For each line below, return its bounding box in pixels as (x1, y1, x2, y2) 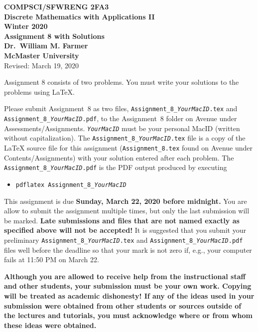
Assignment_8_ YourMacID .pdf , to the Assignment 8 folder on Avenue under (4, 113, 237, 123)
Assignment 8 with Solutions (4, 30, 105, 41)
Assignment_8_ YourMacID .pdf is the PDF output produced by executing (4, 162, 227, 172)
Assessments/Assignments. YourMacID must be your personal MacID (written (4, 123, 240, 133)
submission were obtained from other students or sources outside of (4, 300, 242, 311)
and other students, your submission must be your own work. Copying (4, 281, 252, 291)
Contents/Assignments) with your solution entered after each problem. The (4, 152, 234, 163)
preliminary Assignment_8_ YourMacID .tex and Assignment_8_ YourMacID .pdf (4, 234, 243, 245)
